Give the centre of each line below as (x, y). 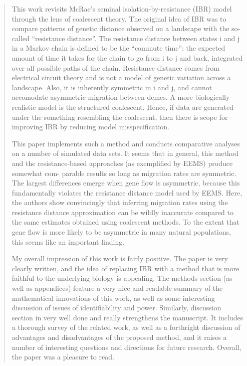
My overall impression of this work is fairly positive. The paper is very (120, 258)
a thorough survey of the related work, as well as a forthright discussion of (126, 327)
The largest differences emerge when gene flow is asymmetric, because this (126, 183)
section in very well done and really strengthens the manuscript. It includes (128, 317)
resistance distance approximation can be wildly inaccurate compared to (122, 212)
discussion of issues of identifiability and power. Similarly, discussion (116, 308)
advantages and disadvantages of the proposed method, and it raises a (119, 337)
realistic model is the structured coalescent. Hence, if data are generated (123, 107)
